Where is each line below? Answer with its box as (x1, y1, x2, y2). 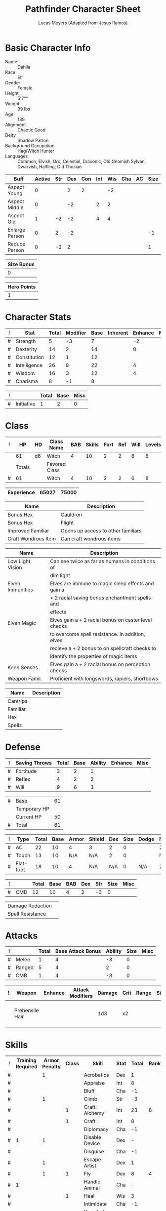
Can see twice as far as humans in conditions (50, 558, 156, 565)
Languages (5, 153, 28, 159)
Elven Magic (7, 619, 36, 626)
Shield (88, 836, 105, 843)
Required (15, 1063, 38, 1070)
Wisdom (15, 369, 35, 376)
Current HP (15, 813, 42, 820)
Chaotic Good (17, 127, 46, 133)
